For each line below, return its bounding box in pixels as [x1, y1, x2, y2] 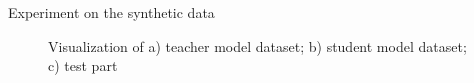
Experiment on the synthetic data [8, 2, 215, 22]
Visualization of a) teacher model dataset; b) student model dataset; [48, 35, 467, 56]
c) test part [48, 55, 118, 76]
